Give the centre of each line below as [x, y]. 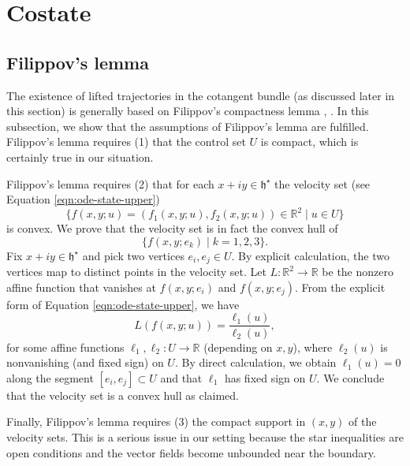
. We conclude [350, 377]
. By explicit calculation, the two [310, 255]
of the [363, 421]
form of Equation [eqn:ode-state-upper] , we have [123, 304]
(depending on [238, 347]
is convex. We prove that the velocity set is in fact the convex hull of [172, 228]
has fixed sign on [265, 377]
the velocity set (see [322, 183]
